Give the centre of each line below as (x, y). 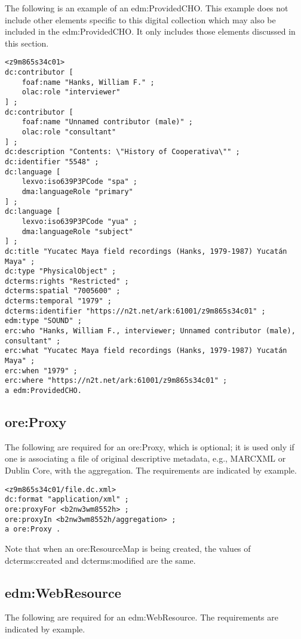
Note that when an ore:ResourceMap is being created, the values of (128, 548)
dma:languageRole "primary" (77, 191)
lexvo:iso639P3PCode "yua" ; (79, 221)
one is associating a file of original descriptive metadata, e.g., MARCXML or (145, 458)
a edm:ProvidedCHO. (43, 391)
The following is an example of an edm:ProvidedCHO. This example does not (147, 8)
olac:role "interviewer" (71, 92)
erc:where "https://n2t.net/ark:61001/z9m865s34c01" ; (116, 381)
